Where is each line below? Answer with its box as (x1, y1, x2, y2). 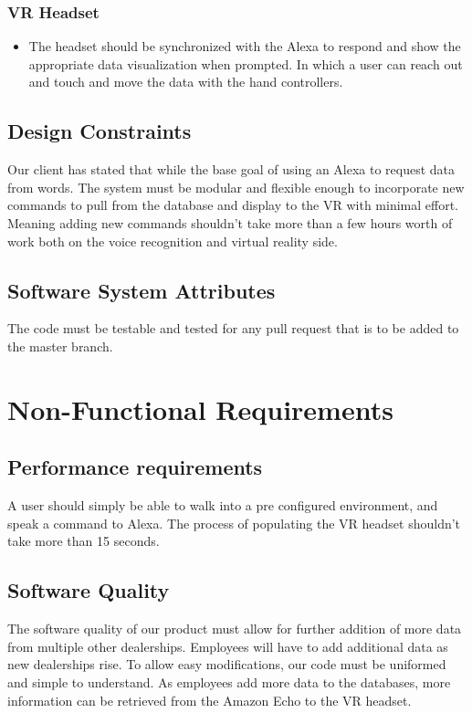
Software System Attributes (7, 276, 276, 304)
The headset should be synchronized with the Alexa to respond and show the (28, 37, 461, 56)
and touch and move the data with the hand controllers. (28, 72, 343, 91)
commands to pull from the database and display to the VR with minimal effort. (7, 195, 459, 215)
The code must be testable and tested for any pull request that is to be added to (7, 319, 459, 338)
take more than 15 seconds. (7, 531, 160, 550)
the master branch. (7, 336, 113, 355)
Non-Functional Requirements (7, 390, 393, 427)
